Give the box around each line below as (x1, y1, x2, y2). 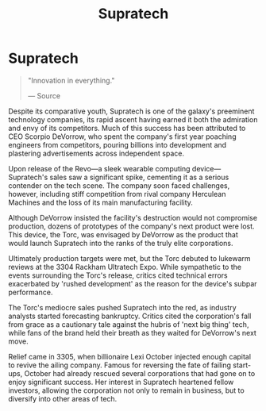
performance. (8, 287, 53, 297)
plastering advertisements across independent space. (8, 148, 185, 158)
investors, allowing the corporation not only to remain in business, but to (8, 386, 245, 395)
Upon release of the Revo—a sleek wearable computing (8, 163, 191, 173)
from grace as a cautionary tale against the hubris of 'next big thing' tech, (8, 319, 249, 329)
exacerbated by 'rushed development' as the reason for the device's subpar (8, 278, 257, 288)
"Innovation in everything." (27, 75, 115, 85)
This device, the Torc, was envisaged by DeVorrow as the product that (8, 229, 238, 239)
